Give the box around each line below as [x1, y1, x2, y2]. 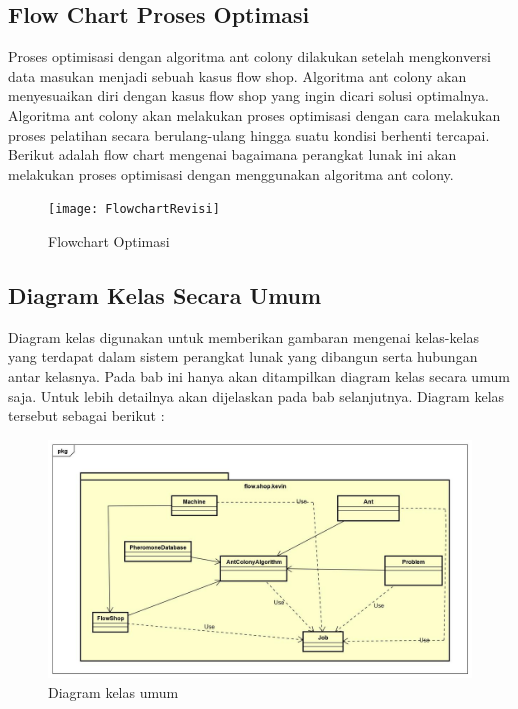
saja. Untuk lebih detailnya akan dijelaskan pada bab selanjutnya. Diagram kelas [8, 385, 505, 406]
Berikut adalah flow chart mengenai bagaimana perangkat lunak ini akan [8, 144, 457, 165]
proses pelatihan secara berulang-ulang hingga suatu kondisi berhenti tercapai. [8, 124, 490, 145]
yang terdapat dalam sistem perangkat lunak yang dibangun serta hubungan [8, 346, 478, 367]
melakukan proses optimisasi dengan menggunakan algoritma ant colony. [8, 163, 454, 184]
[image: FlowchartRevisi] [48, 202, 220, 217]
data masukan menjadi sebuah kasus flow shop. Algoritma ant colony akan [8, 65, 467, 86]
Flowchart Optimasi [48, 231, 170, 252]
